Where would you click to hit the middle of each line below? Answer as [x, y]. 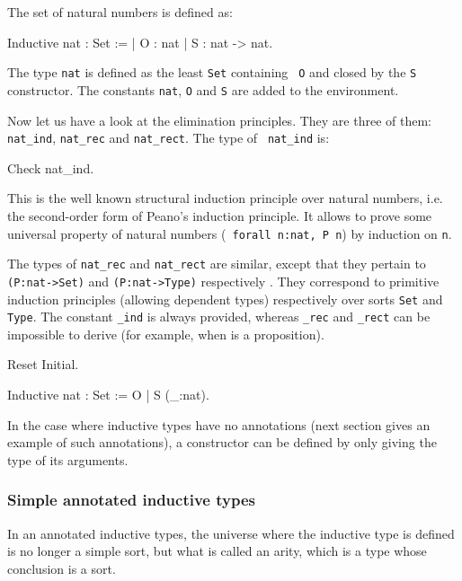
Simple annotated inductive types [131, 500]
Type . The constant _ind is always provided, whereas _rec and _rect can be [219, 317]
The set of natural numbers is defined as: [120, 12]
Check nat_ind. [51, 167]
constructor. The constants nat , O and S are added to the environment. [203, 89]
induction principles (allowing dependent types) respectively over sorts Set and [225, 299]
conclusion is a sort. [62, 568]
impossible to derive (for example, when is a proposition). [166, 334]
